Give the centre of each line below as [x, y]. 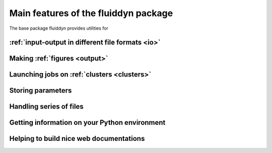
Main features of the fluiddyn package [91, 13]
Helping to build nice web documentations [77, 139]
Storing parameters [41, 91]
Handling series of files [47, 106]
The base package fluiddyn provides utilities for [59, 28]
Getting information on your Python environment [87, 123]
